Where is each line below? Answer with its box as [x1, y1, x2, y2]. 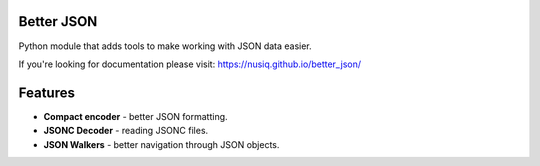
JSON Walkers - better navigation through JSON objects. [43, 138, 280, 150]
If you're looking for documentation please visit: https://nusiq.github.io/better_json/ [18, 58, 362, 70]
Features [18, 84, 75, 101]
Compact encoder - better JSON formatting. [43, 110, 229, 122]
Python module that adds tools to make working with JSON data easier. [18, 40, 312, 52]
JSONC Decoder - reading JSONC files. [43, 125, 209, 137]
